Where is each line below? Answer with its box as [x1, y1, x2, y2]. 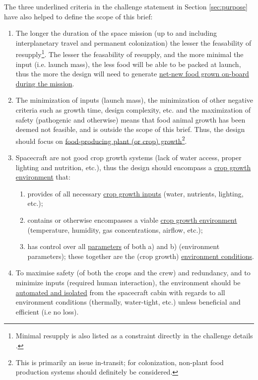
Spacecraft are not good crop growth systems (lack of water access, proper [15, 152, 242, 163]
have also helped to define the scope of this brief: [4, 11, 153, 21]
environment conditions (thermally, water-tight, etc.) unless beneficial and [15, 297, 241, 307]
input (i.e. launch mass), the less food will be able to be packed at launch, [15, 59, 241, 69]
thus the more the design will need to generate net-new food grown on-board [15, 68, 249, 79]
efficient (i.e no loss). [15, 306, 79, 317]
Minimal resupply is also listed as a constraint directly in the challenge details [15, 330, 253, 341]
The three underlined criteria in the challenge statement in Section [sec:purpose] [4, 1, 248, 11]
